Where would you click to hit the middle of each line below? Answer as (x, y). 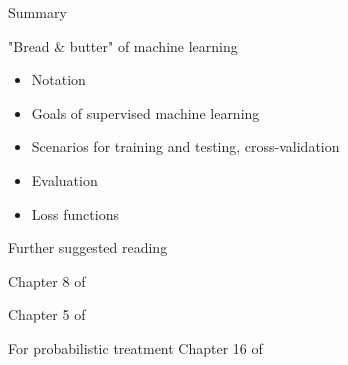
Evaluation (64, 179)
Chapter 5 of (47, 314)
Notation (58, 79)
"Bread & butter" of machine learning (123, 45)
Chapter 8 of (47, 280)
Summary (37, 12)
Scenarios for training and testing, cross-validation (185, 146)
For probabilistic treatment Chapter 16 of (135, 347)
